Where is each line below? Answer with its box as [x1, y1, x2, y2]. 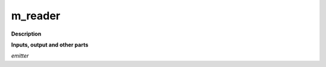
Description [11, 30, 42, 37]
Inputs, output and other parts [11, 41, 89, 48]
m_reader [11, 9, 60, 22]
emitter [11, 52, 30, 60]
